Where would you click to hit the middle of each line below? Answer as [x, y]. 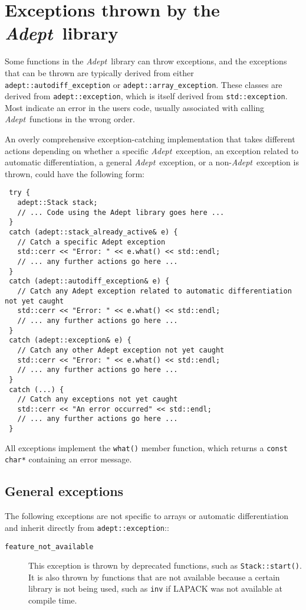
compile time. [53, 600]
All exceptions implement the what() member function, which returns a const [146, 447]
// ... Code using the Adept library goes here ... [121, 212]
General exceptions [64, 491]
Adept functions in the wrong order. [70, 119]
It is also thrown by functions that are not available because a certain [154, 577]
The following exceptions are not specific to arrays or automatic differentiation [147, 516]
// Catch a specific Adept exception [91, 242]
